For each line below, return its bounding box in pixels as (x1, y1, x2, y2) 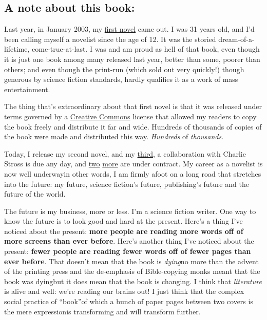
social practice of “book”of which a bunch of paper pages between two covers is (4, 296, 253, 307)
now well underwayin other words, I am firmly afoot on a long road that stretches (4, 168, 261, 179)
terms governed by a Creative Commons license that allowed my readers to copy (4, 111, 257, 121)
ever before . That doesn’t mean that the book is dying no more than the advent (4, 255, 259, 266)
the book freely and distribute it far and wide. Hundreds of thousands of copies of (4, 121, 262, 132)
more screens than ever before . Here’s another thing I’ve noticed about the (4, 236, 254, 246)
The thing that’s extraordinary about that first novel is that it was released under (4, 101, 262, 112)
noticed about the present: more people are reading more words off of (4, 225, 243, 236)
